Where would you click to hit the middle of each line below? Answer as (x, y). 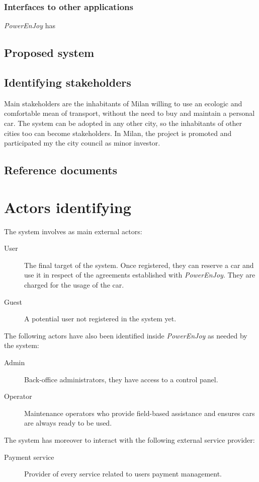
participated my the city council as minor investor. (82, 143)
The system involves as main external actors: (73, 231)
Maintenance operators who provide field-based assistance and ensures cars (140, 413)
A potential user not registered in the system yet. (100, 319)
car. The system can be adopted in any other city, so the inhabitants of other (123, 123)
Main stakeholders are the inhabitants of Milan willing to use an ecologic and (123, 103)
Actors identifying (68, 207)
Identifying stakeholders (68, 82)
